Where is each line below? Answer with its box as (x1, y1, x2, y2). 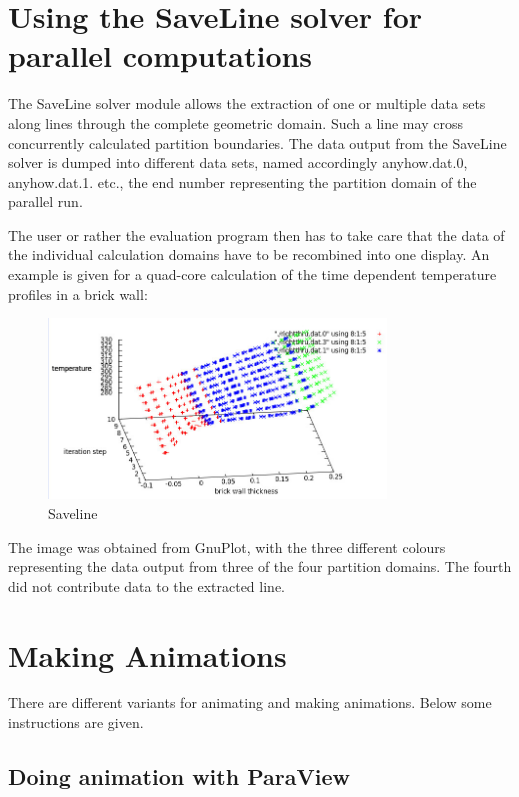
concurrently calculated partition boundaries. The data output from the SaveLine (8, 132, 507, 153)
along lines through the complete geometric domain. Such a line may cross (8, 112, 463, 133)
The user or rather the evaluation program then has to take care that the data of (8, 224, 505, 245)
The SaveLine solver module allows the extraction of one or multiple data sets (8, 93, 486, 114)
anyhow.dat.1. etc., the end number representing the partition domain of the (8, 171, 477, 192)
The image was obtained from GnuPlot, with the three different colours (8, 536, 446, 557)
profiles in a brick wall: (8, 283, 148, 304)
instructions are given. (8, 712, 144, 733)
